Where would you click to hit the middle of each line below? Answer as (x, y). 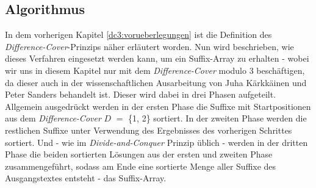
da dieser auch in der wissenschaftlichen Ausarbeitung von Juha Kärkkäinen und (156, 82)
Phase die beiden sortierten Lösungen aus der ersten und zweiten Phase (139, 154)
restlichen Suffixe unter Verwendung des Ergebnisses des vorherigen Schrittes (149, 130)
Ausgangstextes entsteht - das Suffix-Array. (86, 178)
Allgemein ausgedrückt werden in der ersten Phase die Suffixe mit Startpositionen (158, 106)
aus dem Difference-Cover (53, 118)
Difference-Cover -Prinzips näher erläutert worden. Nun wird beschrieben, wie (149, 46)
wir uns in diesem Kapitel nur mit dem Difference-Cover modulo (126, 70)
